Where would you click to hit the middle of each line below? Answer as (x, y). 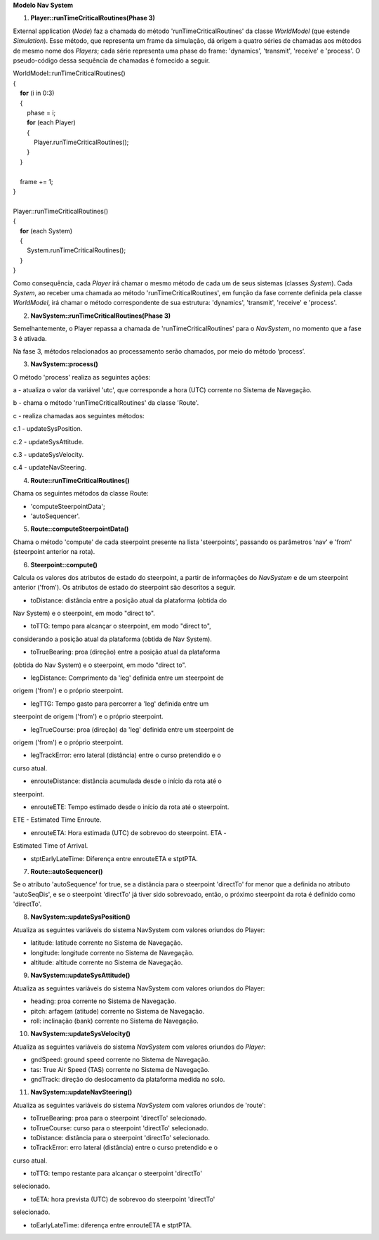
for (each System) (46, 231)
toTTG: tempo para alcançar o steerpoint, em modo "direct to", (121, 626)
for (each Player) (52, 122)
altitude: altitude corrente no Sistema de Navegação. (107, 962)
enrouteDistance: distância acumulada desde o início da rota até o (126, 781)
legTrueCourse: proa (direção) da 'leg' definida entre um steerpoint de (132, 729)
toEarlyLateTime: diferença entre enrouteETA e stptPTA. (111, 1225)
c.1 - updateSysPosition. (48, 429)
